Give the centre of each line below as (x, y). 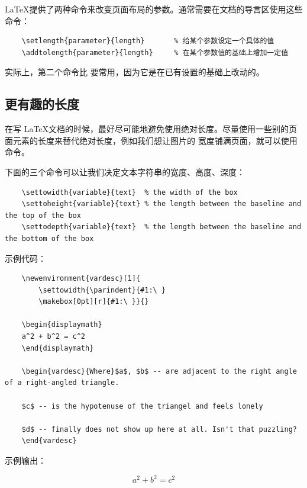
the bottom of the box (49, 238)
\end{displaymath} (58, 348)
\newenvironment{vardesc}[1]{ (81, 279)
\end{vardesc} (49, 441)
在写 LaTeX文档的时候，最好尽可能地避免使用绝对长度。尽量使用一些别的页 (151, 129)
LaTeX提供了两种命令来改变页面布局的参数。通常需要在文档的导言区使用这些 (154, 9)
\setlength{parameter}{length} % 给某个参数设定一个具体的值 (148, 41)
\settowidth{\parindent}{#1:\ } (102, 290)
